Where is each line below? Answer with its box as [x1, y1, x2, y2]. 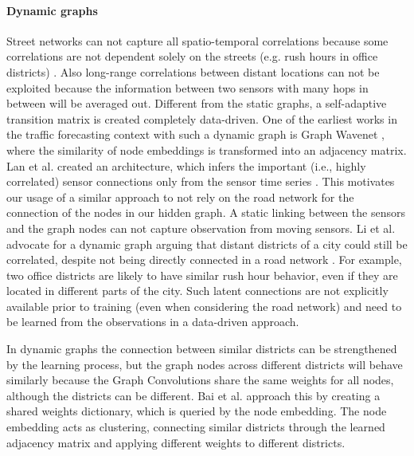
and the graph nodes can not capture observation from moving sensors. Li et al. [6, 219, 396, 236]
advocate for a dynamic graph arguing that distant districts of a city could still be [6, 235, 408, 252]
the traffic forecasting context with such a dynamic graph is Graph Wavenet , [6, 126, 385, 143]
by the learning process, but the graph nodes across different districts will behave [6, 356, 403, 372]
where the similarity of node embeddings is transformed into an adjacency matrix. [6, 141, 407, 158]
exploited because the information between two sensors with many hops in [6, 79, 369, 96]
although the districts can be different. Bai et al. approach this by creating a [6, 387, 381, 403]
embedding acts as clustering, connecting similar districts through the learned [6, 419, 385, 435]
